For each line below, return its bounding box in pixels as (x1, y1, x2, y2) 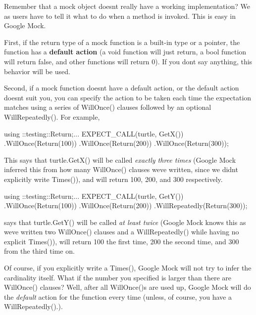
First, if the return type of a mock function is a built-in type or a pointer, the (4, 37, 240, 47)
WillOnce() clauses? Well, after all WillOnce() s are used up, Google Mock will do (4, 282, 251, 292)
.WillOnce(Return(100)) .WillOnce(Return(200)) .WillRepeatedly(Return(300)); (4, 200, 248, 211)
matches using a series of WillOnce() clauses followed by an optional (4, 102, 211, 112)
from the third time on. (4, 246, 75, 256)
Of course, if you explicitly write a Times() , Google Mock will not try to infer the (4, 263, 252, 273)
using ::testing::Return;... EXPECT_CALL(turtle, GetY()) (4, 190, 184, 201)
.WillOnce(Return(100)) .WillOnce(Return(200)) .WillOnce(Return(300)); (4, 138, 229, 148)
